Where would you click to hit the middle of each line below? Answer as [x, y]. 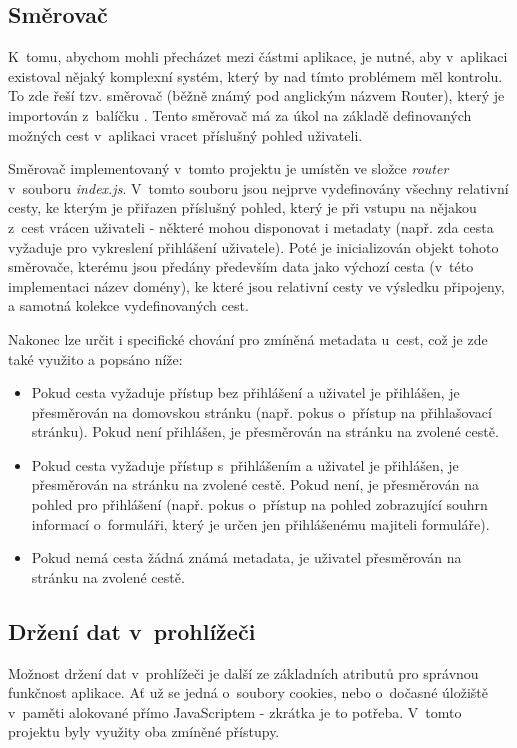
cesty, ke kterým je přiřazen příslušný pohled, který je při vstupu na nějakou [242, 207]
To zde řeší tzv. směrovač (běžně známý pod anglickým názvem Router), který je [256, 95]
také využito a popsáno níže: [95, 358]
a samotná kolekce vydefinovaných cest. [128, 305]
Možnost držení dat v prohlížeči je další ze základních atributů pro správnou [243, 672]
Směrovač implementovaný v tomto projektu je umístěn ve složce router [228, 168]
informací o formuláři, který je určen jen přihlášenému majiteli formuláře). [260, 523]
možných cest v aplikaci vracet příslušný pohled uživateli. [185, 134]
